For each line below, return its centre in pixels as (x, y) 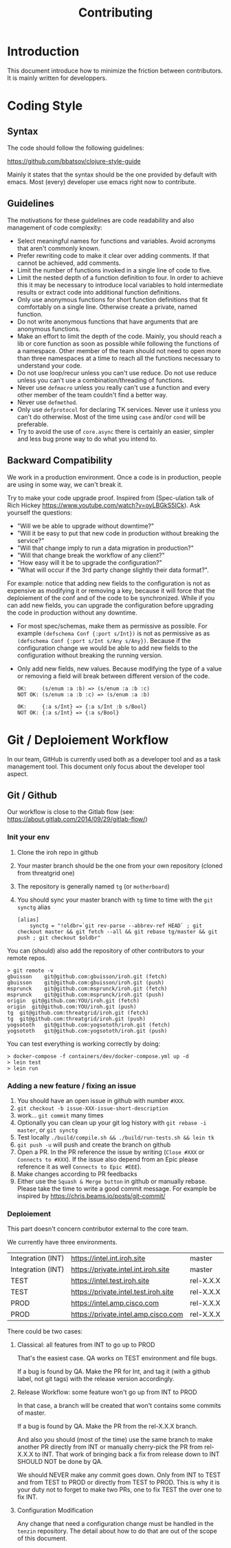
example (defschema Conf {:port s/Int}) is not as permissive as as (113, 633)
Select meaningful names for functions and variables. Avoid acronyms (116, 241)
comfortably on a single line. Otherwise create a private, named (107, 307)
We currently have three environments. (62, 1242)
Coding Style (45, 106)
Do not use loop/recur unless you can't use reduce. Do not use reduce (117, 373)
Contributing (115, 13)
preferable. (33, 424)
